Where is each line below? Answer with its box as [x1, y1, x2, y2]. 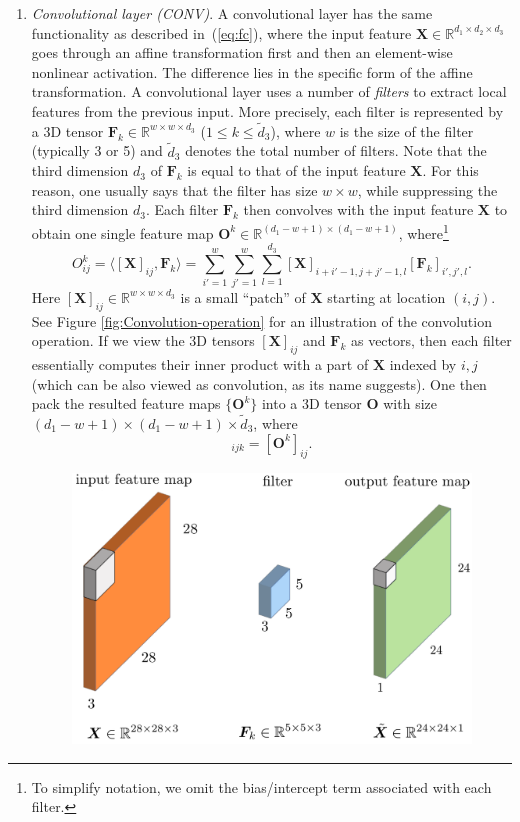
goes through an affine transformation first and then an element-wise [31, 42, 453, 63]
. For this [422, 160, 479, 181]
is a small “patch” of [180, 286, 306, 307]
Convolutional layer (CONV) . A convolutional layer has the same [31, 3, 433, 23]
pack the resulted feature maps [31, 393, 221, 414]
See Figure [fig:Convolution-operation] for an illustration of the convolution [31, 310, 492, 331]
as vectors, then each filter [350, 330, 512, 351]
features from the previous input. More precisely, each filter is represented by [31, 100, 504, 121]
